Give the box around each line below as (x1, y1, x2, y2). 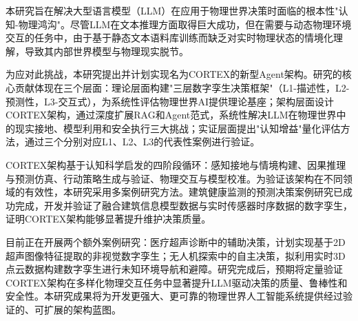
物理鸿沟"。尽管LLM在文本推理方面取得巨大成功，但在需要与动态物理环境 (18, 17, 352, 31)
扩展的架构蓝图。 (43, 302, 121, 316)
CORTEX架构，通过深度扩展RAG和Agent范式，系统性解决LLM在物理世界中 (6, 107, 346, 122)
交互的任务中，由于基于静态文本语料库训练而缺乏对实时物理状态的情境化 (6, 30, 333, 45)
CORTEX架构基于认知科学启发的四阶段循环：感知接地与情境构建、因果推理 (6, 157, 346, 172)
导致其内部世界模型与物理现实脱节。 (24, 43, 189, 58)
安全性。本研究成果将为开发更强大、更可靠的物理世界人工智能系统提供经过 (6, 289, 343, 303)
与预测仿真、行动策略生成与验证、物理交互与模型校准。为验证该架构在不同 (6, 171, 343, 185)
